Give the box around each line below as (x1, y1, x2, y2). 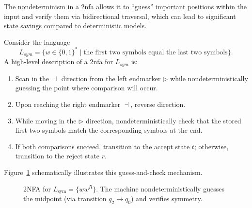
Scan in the (15, 73, 49, 83)
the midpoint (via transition (23, 193, 107, 203)
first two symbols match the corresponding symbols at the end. (15, 125, 203, 135)
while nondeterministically (170, 73, 248, 83)
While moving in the (15, 115, 77, 125)
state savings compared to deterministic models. (4, 20, 147, 31)
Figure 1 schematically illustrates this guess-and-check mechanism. (4, 167, 203, 177)
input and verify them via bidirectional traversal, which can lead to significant (4, 11, 236, 21)
